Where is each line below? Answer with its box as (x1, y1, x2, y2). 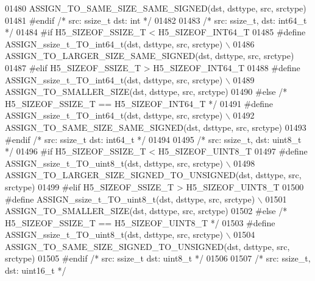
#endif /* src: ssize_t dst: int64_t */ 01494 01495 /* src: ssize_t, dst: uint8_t (5, 133, 302, 145)
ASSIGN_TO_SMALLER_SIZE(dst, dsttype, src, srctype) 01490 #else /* (5, 85, 288, 98)
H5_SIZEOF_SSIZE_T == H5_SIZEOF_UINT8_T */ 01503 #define (5, 216, 275, 229)
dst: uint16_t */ (5, 264, 66, 277)
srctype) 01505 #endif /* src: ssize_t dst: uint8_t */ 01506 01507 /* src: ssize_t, (5, 252, 311, 265)
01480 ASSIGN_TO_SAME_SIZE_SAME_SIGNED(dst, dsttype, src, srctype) (5, 2, 306, 14)
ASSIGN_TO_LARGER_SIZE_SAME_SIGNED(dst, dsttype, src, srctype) (5, 49, 294, 62)
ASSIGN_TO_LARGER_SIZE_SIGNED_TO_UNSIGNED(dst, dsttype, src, (5, 168, 302, 181)
